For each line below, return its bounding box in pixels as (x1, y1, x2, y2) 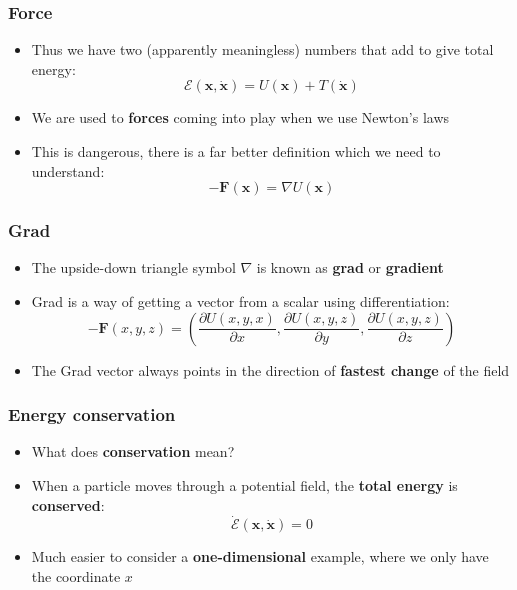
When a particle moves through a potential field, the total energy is (31, 475, 458, 495)
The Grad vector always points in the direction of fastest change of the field (31, 359, 510, 380)
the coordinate (31, 566, 121, 586)
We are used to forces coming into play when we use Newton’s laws (31, 107, 450, 128)
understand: (31, 160, 105, 181)
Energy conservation (8, 402, 176, 427)
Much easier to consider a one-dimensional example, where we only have (31, 546, 489, 567)
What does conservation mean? (31, 441, 235, 462)
